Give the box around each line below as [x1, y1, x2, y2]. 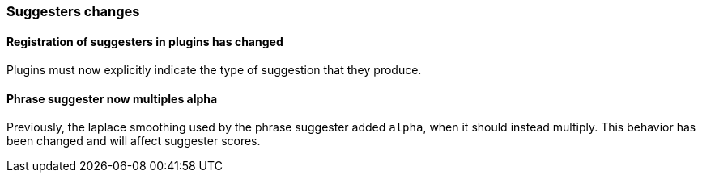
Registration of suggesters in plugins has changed [6, 34, 283, 48]
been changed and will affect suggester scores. [6, 134, 261, 148]
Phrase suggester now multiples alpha [6, 91, 218, 106]
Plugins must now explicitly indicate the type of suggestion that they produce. [6, 63, 422, 77]
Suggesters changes [6, 3, 140, 19]
